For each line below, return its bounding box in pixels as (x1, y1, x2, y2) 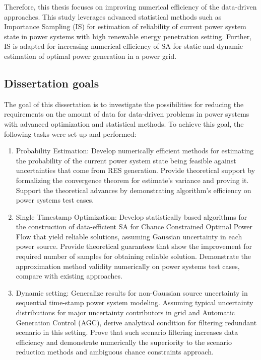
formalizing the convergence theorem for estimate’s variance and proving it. (16, 174, 249, 185)
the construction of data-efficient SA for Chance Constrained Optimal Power (16, 221, 252, 232)
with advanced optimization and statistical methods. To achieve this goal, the (4, 118, 244, 129)
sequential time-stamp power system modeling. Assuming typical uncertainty (16, 297, 253, 308)
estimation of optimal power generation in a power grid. (4, 50, 177, 61)
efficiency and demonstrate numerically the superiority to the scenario (16, 336, 232, 347)
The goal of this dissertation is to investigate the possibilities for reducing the (4, 99, 244, 109)
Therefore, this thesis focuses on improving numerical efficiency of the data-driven (4, 2, 257, 12)
